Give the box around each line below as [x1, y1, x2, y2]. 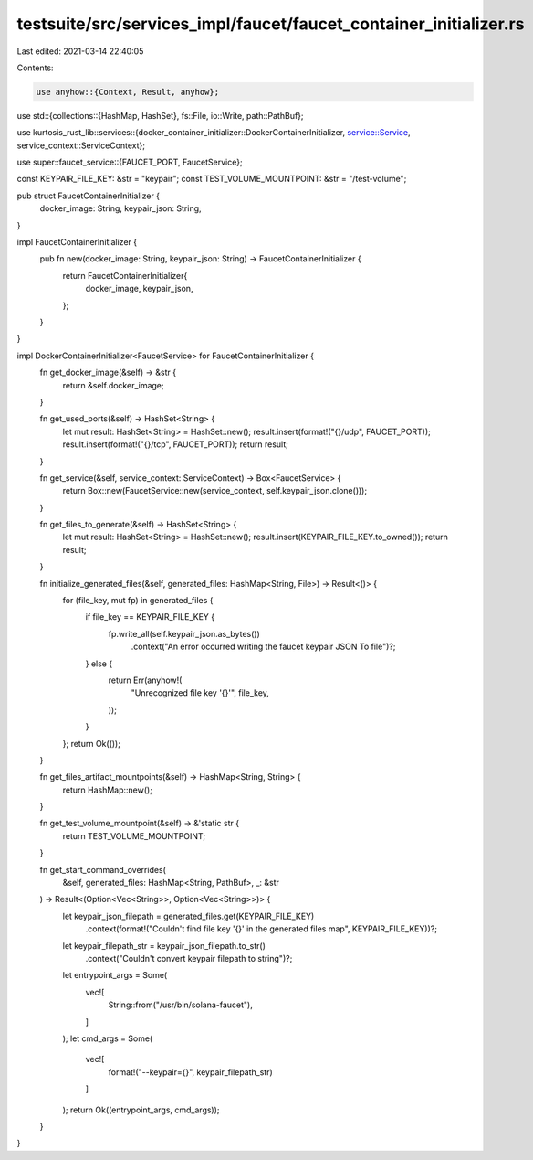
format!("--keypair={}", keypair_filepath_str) [108, 1066, 273, 1078]
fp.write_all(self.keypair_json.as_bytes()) [108, 628, 260, 639]
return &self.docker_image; [62, 379, 164, 390]
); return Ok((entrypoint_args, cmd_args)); [62, 1104, 220, 1115]
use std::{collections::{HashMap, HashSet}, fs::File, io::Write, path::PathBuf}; [16, 110, 305, 121]
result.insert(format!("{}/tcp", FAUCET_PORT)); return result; [62, 439, 289, 450]
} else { [85, 658, 113, 669]
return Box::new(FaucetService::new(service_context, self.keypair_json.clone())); [62, 485, 368, 496]
